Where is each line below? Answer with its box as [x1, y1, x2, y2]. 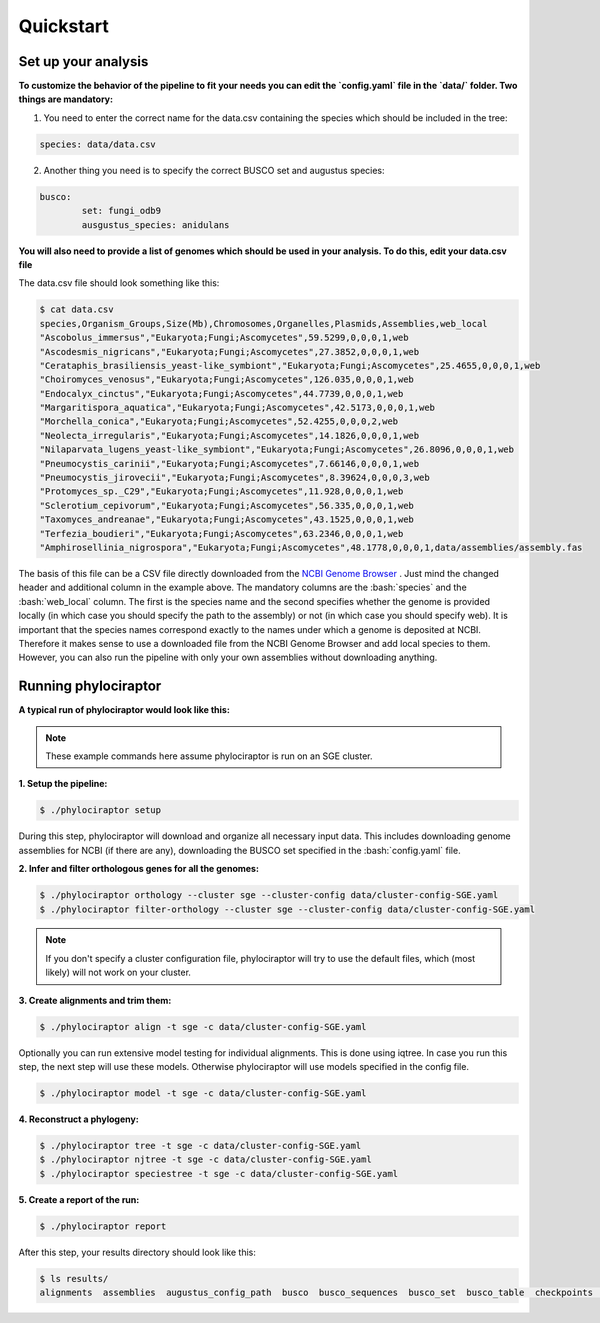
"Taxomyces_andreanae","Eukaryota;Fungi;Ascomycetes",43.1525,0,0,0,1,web [39, 514, 415, 525]
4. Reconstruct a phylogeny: [18, 1113, 139, 1125]
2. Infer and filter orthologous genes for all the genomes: [18, 863, 260, 875]
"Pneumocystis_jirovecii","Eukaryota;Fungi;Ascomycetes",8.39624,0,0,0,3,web [39, 472, 430, 484]
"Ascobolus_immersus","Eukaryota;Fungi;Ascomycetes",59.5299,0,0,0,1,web [39, 332, 409, 344]
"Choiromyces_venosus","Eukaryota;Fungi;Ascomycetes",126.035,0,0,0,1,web [39, 374, 415, 385]
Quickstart [18, 15, 110, 37]
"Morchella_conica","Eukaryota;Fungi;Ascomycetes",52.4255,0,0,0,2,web [39, 416, 399, 427]
